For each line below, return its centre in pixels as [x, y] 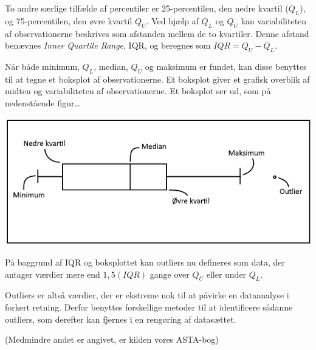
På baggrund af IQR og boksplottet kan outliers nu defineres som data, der [145, 262]
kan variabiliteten [274, 20]
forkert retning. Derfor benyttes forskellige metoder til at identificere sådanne [149, 307]
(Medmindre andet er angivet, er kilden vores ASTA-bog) [112, 339]
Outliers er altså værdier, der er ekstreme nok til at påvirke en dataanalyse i [147, 295]
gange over [170, 274]
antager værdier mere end [53, 274]
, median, [111, 66]
